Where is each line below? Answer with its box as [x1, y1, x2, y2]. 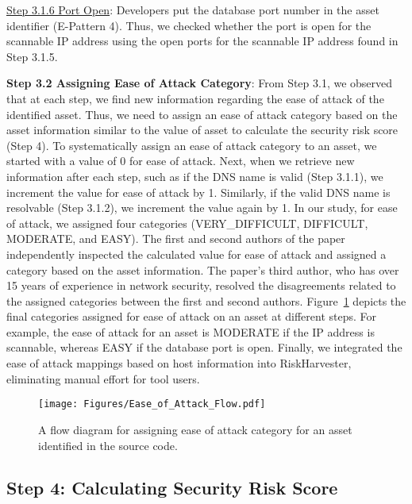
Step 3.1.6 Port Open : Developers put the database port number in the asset [6, 2, 379, 17]
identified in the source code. [38, 437, 178, 453]
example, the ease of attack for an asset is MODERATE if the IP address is [6, 323, 375, 340]
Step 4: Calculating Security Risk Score [6, 475, 338, 500]
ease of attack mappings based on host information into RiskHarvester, [6, 355, 352, 371]
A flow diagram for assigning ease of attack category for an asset [38, 421, 352, 437]
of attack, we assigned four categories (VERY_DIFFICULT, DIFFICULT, [6, 214, 368, 231]
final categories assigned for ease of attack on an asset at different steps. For [6, 308, 377, 325]
